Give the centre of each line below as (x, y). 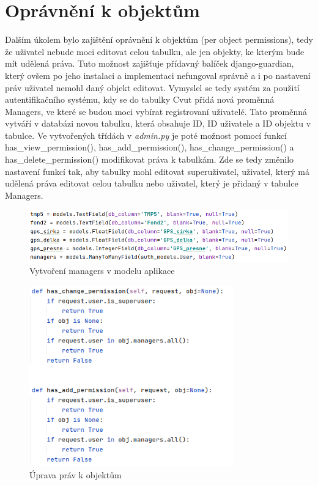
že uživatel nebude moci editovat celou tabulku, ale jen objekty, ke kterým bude (155, 51)
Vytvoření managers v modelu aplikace (102, 271)
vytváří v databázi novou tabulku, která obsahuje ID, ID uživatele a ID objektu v (158, 123)
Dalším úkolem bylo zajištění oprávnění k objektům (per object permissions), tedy (159, 39)
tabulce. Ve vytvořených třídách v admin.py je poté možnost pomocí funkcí (146, 135)
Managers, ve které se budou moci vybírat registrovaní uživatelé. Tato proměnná (156, 111)
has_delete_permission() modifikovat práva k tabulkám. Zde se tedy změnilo (150, 159)
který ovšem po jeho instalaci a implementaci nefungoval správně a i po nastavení (158, 75)
